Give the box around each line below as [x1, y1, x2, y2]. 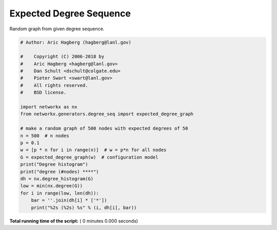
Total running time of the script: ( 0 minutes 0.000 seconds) [9, 218, 138, 224]
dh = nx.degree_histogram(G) [20, 176, 94, 182]
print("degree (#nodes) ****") [20, 168, 100, 175]
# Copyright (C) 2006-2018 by [20, 54, 105, 60]
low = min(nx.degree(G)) [20, 183, 83, 189]
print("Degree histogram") [20, 162, 88, 167]
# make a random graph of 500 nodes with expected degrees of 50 [20, 126, 188, 131]
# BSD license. [20, 90, 67, 95]
